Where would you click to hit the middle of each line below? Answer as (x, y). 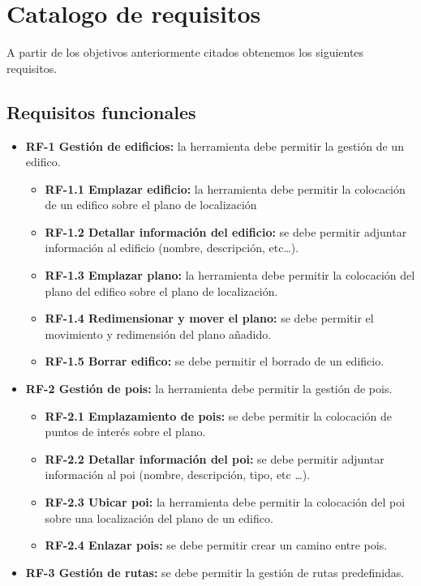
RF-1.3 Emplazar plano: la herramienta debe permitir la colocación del (230, 275)
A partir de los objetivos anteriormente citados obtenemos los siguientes (185, 52)
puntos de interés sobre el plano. (125, 432)
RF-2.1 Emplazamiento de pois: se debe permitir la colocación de (219, 415)
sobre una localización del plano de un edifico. (159, 518)
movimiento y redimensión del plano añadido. (158, 334)
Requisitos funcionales (101, 111)
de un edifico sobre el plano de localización (151, 205)
